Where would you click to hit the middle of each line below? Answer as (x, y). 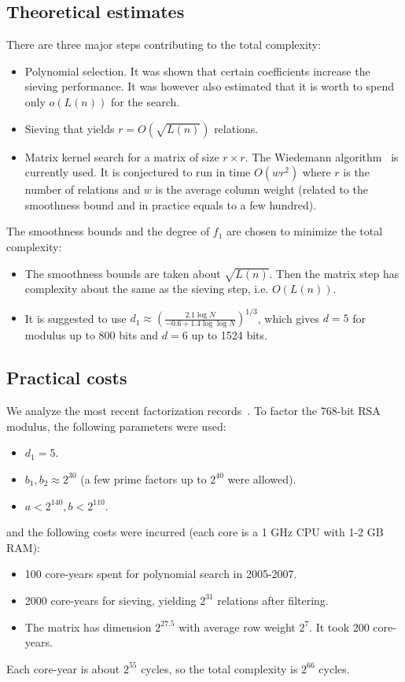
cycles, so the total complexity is (219, 668)
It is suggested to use (75, 318)
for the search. (145, 101)
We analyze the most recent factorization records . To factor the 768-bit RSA (193, 411)
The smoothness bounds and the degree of (108, 231)
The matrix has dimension (88, 626)
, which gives (288, 318)
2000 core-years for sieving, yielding (110, 600)
